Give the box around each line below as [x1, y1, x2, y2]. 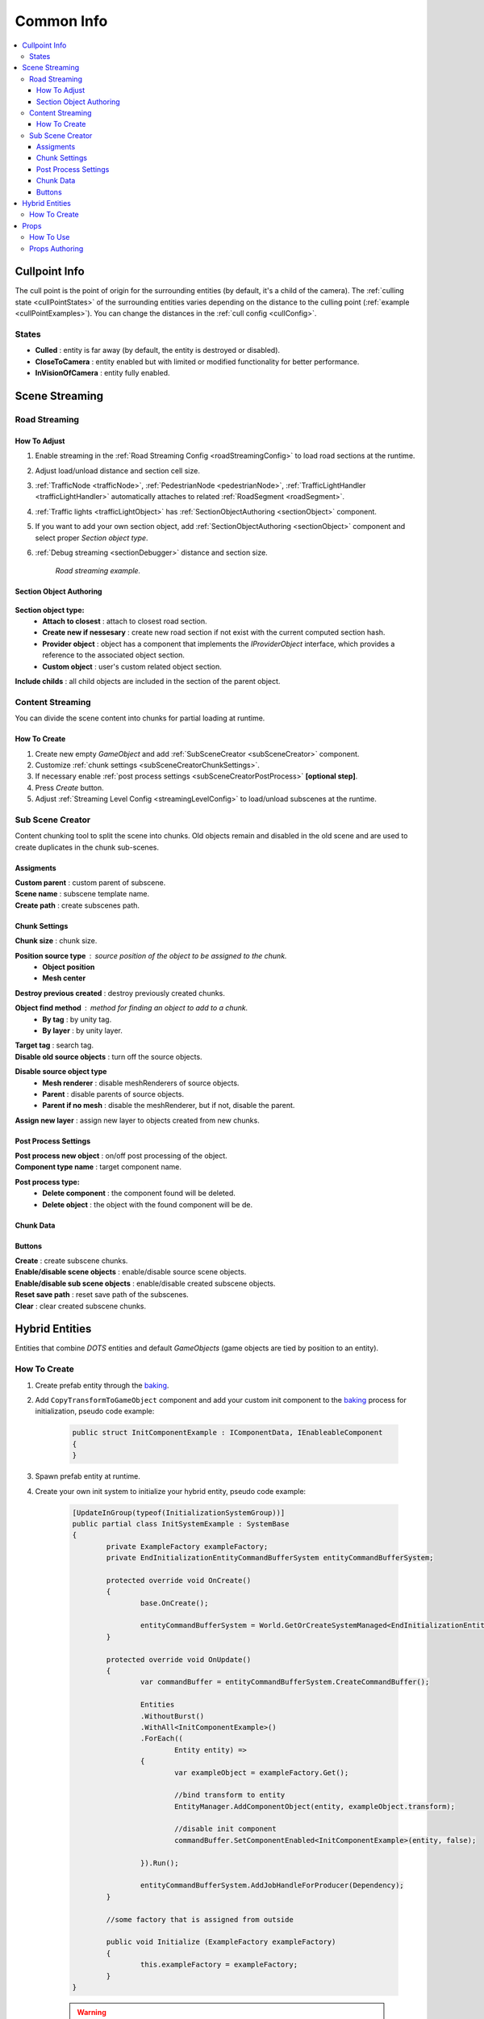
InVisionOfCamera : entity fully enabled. [35, 368, 170, 378]
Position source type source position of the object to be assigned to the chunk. [15, 951, 287, 960]
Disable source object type [15, 1067, 107, 1077]
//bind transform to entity [173, 1790, 286, 1800]
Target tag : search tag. [15, 1040, 94, 1050]
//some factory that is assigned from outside [106, 1915, 294, 1924]
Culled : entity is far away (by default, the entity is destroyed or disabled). [35, 346, 281, 355]
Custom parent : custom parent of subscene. [15, 878, 166, 888]
